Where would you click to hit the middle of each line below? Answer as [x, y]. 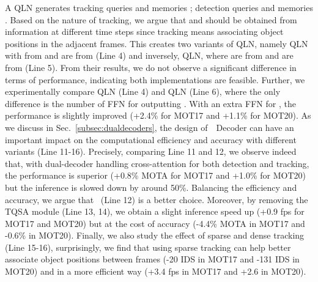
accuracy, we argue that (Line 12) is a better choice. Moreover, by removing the [157, 199]
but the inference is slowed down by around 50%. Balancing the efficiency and [151, 187]
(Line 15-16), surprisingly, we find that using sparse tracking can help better [148, 247]
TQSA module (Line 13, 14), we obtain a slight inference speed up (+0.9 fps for [155, 211]
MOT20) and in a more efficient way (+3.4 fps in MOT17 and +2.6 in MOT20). [156, 271]
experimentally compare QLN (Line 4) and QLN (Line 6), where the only [143, 91]
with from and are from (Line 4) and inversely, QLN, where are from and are [149, 55]
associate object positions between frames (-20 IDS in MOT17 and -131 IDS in [152, 259]
